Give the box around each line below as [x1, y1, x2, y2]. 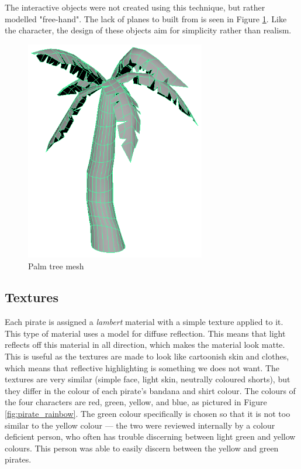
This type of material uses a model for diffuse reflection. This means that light [5, 327, 286, 339]
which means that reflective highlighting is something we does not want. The [5, 361, 280, 374]
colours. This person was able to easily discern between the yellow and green [5, 441, 279, 454]
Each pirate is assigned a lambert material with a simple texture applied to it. [5, 316, 283, 328]
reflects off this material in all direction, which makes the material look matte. [5, 338, 285, 351]
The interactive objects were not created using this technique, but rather [5, 1, 265, 13]
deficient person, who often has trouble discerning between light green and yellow [5, 430, 296, 443]
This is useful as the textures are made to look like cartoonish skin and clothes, [5, 350, 289, 362]
